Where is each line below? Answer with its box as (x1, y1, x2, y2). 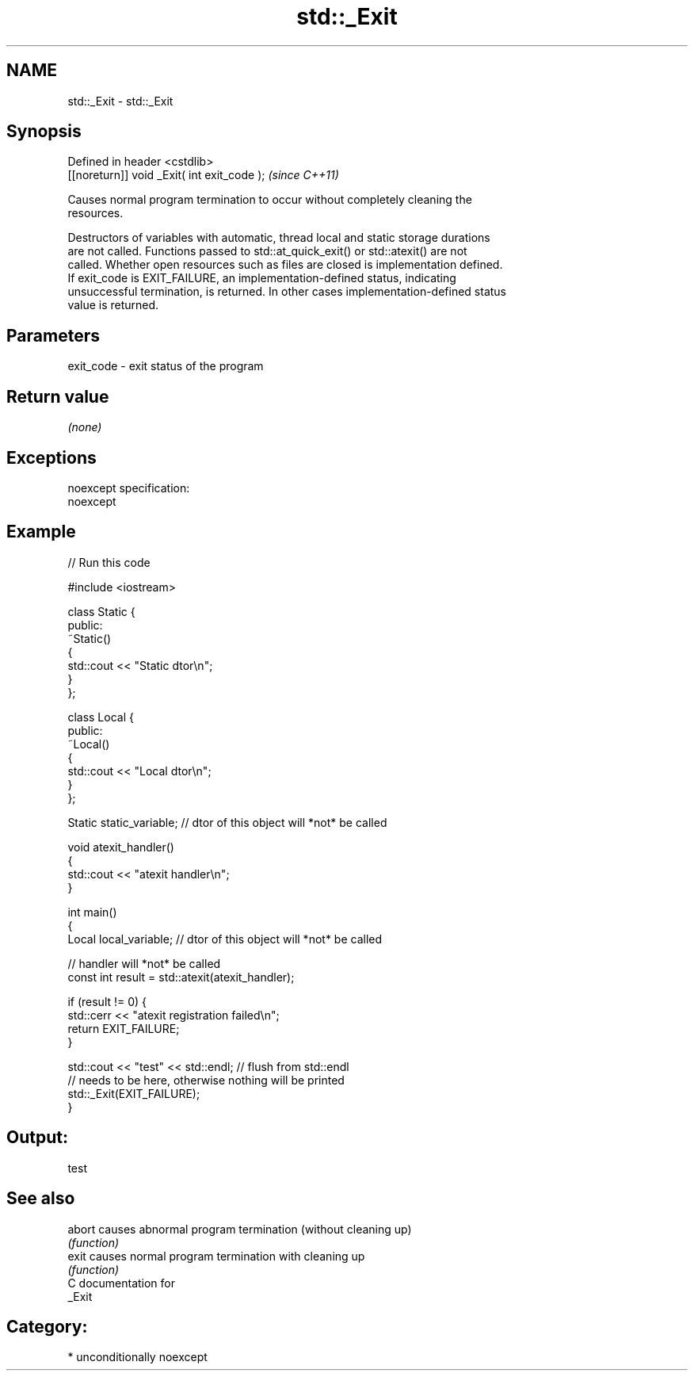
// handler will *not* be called (67, 956, 221, 970)
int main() (67, 905, 117, 919)
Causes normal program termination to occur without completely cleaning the (67, 193, 472, 207)
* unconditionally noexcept (67, 1350, 208, 1364)
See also (6, 1188, 75, 1209)
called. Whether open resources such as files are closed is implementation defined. (67, 258, 503, 272)
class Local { (67, 710, 134, 724)
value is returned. (67, 298, 159, 312)
